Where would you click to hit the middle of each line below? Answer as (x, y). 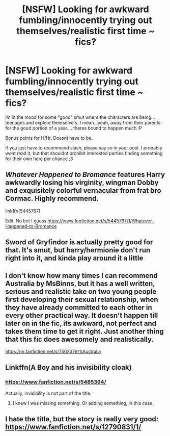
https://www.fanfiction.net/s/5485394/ (56, 382)
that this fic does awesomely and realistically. (80, 339)
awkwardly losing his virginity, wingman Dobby (82, 183)
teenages (15, 122)
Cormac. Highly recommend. (52, 199)
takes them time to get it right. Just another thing (84, 331)
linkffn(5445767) (23, 211)
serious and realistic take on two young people (81, 291)
